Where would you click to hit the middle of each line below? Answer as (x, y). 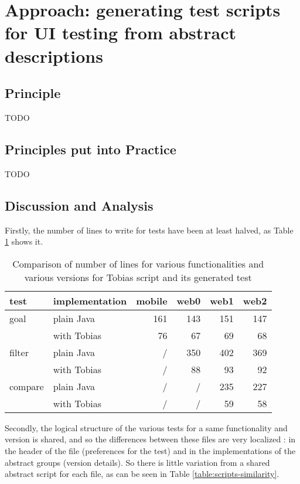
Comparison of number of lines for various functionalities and (138, 263)
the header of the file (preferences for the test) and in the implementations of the (150, 450)
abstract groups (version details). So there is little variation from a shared (137, 462)
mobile (152, 300)
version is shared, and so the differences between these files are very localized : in (150, 439)
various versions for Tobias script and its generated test (138, 277)
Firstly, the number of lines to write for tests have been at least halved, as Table (149, 230)
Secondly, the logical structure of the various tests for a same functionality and (146, 427)
